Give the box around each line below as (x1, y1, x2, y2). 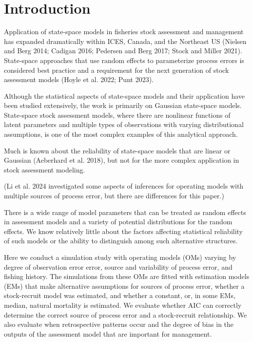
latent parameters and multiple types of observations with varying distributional (4, 119, 244, 129)
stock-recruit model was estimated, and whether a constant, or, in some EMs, (4, 290, 235, 300)
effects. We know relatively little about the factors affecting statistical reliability (4, 226, 243, 236)
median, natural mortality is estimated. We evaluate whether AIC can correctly (4, 299, 242, 310)
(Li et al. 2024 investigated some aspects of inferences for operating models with (4, 181, 244, 191)
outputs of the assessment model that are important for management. (4, 328, 212, 339)
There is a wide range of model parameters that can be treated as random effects (4, 207, 246, 217)
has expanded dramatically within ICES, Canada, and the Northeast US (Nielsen (4, 36, 247, 46)
